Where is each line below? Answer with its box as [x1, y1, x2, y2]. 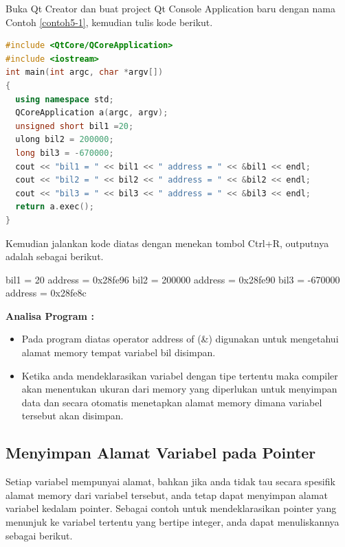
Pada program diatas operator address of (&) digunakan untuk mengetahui [21, 331, 339, 346]
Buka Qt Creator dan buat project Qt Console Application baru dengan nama [5, 1, 335, 15]
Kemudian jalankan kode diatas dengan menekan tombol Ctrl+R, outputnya [5, 235, 329, 250]
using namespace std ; [15, 94, 114, 104]
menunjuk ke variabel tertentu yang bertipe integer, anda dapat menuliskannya [5, 515, 340, 529]
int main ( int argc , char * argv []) [5, 67, 164, 78]
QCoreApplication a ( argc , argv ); [15, 108, 168, 118]
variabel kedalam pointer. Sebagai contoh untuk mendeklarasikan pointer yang [5, 501, 337, 515]
